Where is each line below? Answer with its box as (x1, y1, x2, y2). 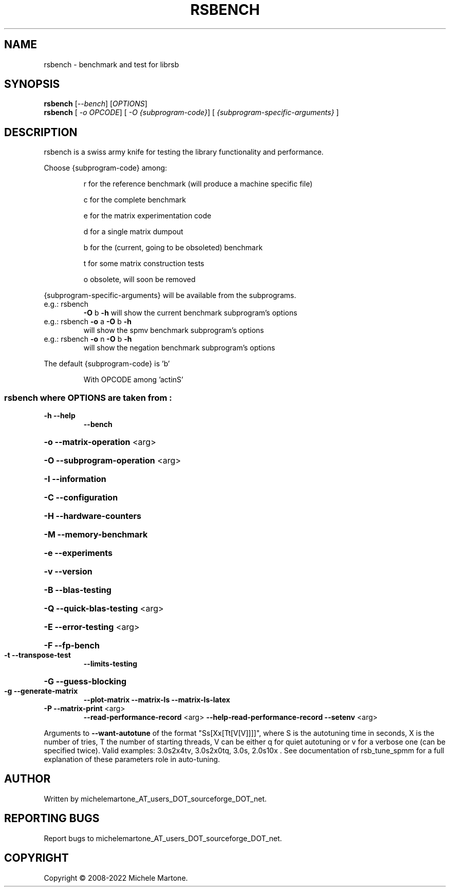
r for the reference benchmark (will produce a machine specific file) (83, 179, 313, 189)
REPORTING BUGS (4, 812, 100, 825)
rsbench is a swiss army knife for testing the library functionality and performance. (44, 147, 324, 157)
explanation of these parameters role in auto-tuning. (44, 755, 220, 764)
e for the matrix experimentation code (83, 211, 212, 220)
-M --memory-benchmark (44, 529, 148, 540)
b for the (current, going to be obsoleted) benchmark (83, 243, 263, 252)
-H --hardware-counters (44, 511, 141, 522)
